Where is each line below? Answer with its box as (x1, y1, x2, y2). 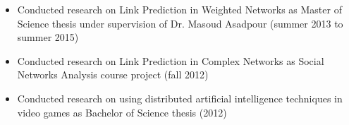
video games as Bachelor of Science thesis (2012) (17, 105, 227, 119)
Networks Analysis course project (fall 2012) (17, 67, 209, 82)
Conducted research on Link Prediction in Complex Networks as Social (17, 53, 324, 68)
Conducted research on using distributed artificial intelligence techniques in (17, 90, 343, 105)
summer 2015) (17, 30, 79, 44)
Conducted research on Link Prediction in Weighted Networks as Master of (17, 2, 342, 16)
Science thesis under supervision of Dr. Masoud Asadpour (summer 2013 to (17, 16, 343, 30)
